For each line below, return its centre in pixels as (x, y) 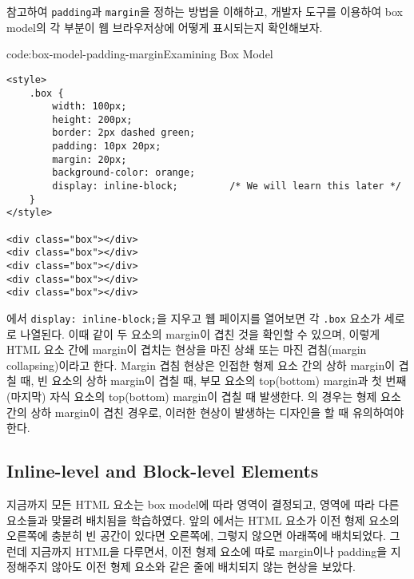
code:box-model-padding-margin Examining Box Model (140, 54)
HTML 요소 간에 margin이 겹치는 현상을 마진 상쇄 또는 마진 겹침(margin (187, 349)
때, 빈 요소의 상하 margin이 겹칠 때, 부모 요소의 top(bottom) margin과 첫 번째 (213, 381)
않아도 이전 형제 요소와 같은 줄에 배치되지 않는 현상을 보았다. (203, 567)
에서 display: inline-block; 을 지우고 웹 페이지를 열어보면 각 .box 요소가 (194, 318)
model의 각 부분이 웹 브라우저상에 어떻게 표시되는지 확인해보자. (165, 27)
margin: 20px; (90, 159)
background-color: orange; (124, 173)
